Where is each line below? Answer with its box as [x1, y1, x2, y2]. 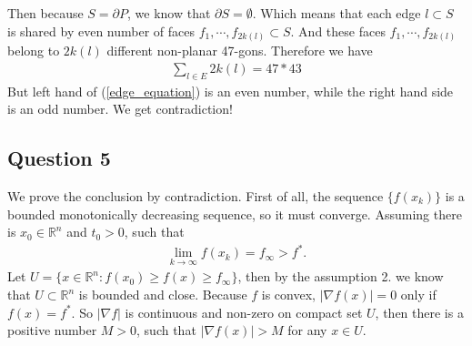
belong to [7, 41, 60, 60]
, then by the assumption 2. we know [237, 267, 444, 286]
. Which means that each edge [252, 4, 421, 22]
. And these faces [290, 21, 386, 40]
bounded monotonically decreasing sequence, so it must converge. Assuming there [7, 204, 462, 223]
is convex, [261, 285, 316, 304]
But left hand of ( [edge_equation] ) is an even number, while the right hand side [7, 81, 454, 100]
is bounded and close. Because [78, 285, 247, 304]
